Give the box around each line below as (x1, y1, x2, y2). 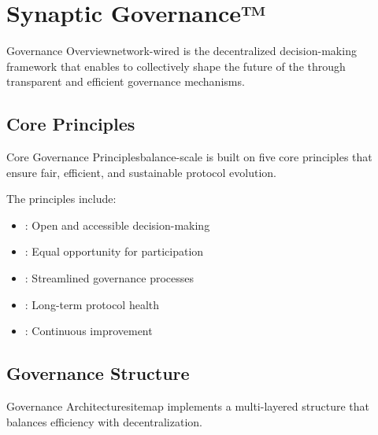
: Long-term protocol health (24, 296, 160, 312)
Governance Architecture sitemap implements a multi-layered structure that (6, 398, 369, 415)
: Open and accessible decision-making (24, 216, 210, 233)
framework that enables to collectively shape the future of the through (6, 57, 346, 74)
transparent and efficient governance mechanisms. (6, 73, 245, 90)
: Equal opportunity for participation (24, 243, 204, 260)
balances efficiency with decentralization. (6, 413, 202, 429)
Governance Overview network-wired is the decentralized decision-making (6, 42, 357, 59)
